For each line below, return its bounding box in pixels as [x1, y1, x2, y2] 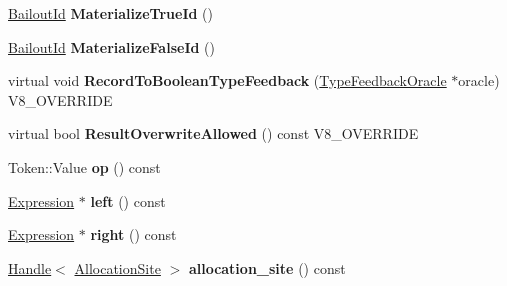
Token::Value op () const [8, 156, 161, 177]
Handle [8, 257, 52, 278]
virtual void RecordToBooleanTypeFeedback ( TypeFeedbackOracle [8, 70, 447, 91]
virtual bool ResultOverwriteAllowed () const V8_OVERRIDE [8, 123, 419, 144]
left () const [90, 190, 166, 211]
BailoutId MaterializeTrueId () [8, 3, 214, 23]
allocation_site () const [188, 257, 346, 278]
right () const [90, 224, 177, 245]
